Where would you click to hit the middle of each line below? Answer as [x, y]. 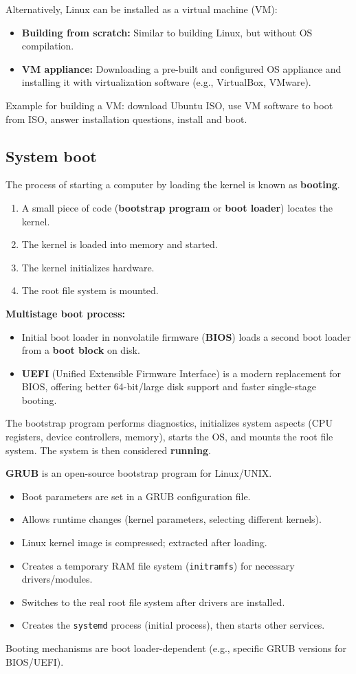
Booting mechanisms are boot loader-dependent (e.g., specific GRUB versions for [176, 648]
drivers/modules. [57, 579]
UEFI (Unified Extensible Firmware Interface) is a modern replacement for [181, 373]
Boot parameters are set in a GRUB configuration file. [136, 496]
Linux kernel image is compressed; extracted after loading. [144, 542]
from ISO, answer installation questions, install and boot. [126, 119]
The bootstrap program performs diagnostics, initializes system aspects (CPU [169, 423]
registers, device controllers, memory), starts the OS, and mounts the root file [169, 437]
